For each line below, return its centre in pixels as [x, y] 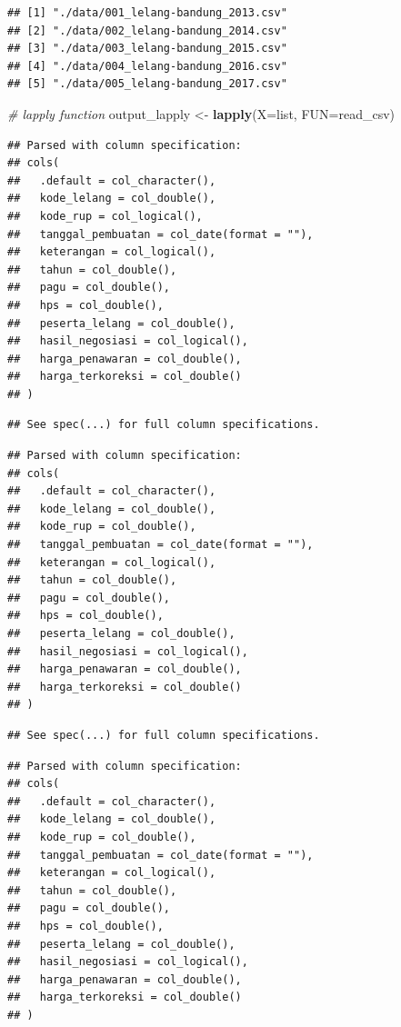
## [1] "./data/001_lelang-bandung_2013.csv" [147, 13]
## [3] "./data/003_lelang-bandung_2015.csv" [147, 49]
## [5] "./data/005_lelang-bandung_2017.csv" [147, 84]
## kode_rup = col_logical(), [105, 216]
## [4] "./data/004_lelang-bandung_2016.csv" [147, 66]
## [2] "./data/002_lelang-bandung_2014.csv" [147, 30]
